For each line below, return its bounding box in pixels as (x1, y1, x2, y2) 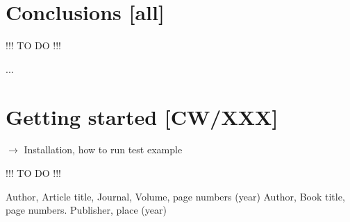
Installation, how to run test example (24, 142, 183, 157)
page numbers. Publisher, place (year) (6, 203, 167, 217)
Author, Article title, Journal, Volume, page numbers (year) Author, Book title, (6, 189, 345, 203)
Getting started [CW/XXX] (6, 102, 278, 130)
